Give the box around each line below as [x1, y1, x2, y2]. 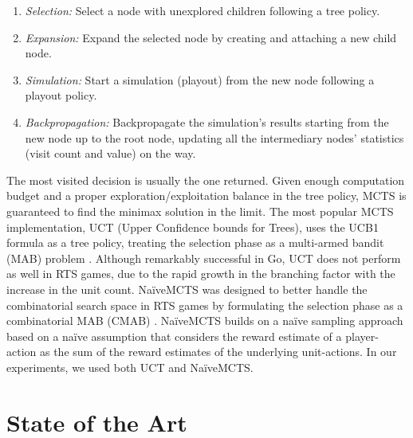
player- [345, 327, 379, 344]
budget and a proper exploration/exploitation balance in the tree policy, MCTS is [6, 187, 407, 204]
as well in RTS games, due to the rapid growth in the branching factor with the [6, 265, 395, 282]
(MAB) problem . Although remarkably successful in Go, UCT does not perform [6, 249, 401, 266]
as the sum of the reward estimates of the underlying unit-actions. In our [39, 343, 397, 360]
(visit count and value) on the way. [25, 145, 196, 162]
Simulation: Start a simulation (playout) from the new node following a [25, 71, 375, 88]
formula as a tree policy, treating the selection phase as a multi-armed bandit [6, 234, 384, 251]
